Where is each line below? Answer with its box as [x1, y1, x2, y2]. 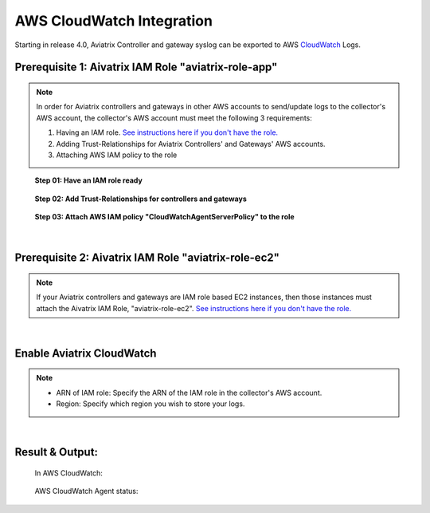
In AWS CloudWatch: [34, 468, 104, 478]
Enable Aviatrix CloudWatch [14, 346, 157, 360]
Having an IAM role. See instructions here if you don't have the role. [56, 128, 279, 137]
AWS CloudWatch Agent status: [34, 487, 139, 496]
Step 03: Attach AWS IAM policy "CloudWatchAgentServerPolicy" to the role [34, 212, 295, 222]
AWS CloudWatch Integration [14, 12, 213, 30]
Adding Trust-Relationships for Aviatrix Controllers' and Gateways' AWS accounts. [56, 139, 326, 148]
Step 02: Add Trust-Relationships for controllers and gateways [34, 194, 247, 203]
